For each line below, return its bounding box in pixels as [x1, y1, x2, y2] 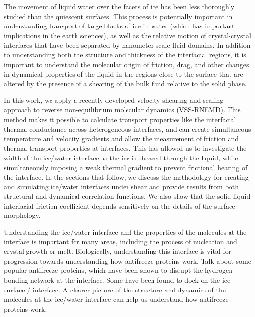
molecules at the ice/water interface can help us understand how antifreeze [4, 294, 229, 304]
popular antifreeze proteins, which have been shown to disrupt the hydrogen [4, 265, 232, 275]
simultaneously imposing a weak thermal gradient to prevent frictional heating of [4, 162, 248, 172]
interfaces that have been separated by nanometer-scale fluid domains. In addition [4, 40, 251, 50]
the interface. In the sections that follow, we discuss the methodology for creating [4, 172, 249, 182]
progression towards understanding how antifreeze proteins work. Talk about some [4, 255, 251, 265]
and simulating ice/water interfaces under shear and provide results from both [4, 181, 239, 191]
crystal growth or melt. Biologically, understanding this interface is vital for [4, 246, 231, 256]
